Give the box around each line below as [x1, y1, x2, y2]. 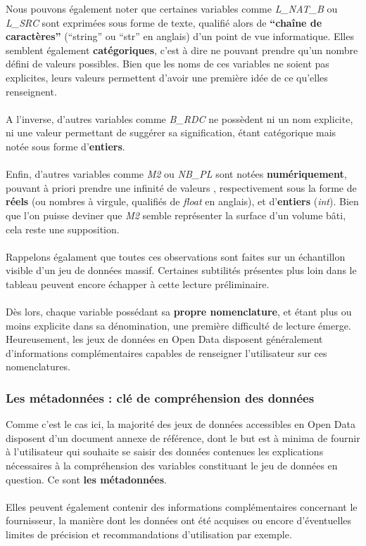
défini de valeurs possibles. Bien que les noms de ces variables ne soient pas [6, 56, 329, 71]
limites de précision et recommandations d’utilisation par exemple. [6, 527, 292, 541]
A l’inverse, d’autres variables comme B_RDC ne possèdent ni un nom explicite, [6, 111, 353, 126]
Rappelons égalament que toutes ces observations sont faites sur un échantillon [6, 249, 346, 264]
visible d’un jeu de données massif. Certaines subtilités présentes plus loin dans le [6, 263, 357, 278]
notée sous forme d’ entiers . [6, 138, 125, 153]
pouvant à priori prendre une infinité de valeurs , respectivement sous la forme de [6, 180, 357, 195]
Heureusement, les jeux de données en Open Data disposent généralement [6, 332, 323, 346]
